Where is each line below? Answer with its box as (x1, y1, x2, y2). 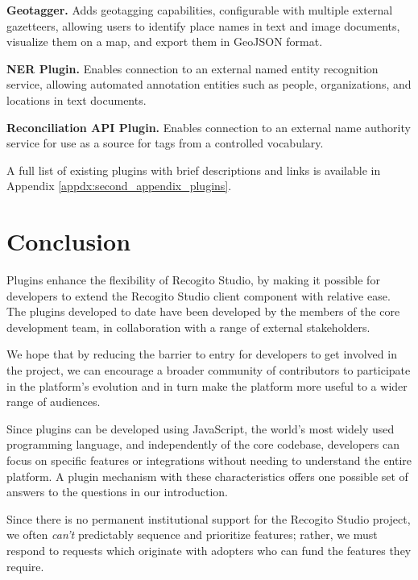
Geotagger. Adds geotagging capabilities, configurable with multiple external (6, 2, 393, 18)
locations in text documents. (6, 91, 147, 108)
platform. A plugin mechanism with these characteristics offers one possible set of (6, 467, 408, 484)
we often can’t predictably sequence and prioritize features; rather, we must (6, 526, 378, 543)
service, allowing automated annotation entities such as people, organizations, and (6, 76, 412, 93)
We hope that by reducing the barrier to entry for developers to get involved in (6, 346, 397, 362)
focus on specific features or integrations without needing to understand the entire (6, 452, 412, 468)
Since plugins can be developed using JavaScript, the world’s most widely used (6, 420, 395, 437)
